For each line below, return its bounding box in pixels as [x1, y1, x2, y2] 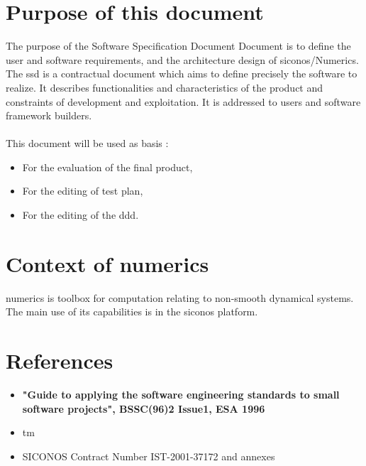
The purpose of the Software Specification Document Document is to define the [6, 38, 351, 53]
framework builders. [6, 108, 92, 123]
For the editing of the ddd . [22, 207, 139, 222]
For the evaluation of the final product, [22, 159, 193, 174]
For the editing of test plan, [22, 183, 143, 198]
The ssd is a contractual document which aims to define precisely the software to [6, 66, 357, 81]
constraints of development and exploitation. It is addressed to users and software [6, 94, 361, 109]
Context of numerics [6, 249, 209, 278]
